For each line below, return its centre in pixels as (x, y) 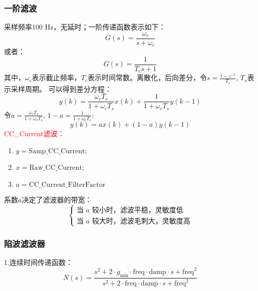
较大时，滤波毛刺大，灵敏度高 (141, 221)
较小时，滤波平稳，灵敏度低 (138, 210)
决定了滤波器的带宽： (57, 199)
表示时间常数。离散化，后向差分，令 (147, 77)
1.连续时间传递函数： (38, 262)
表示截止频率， (56, 77)
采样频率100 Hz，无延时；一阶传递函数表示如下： (85, 27)
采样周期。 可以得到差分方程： (61, 88)
